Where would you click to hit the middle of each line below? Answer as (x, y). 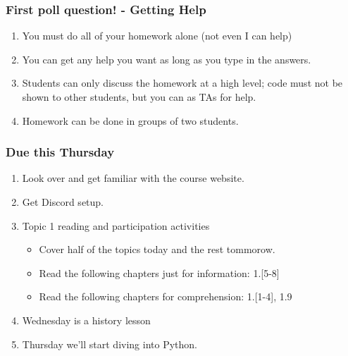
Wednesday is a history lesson (86, 320)
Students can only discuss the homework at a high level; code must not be (182, 83)
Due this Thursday (60, 152)
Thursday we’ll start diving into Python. (110, 344)
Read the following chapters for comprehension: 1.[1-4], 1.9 (166, 296)
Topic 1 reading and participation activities (116, 225)
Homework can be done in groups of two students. (130, 120)
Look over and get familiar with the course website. (133, 178)
